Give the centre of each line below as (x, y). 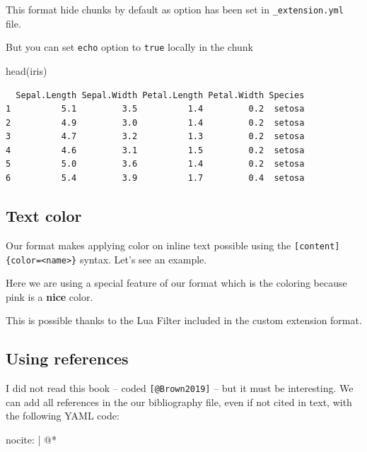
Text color (44, 216)
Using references (67, 358)
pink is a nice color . (49, 296)
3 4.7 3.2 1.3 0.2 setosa (155, 137)
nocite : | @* (31, 439)
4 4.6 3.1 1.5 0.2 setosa (155, 150)
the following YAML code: (63, 416)
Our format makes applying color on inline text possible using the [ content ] (173, 245)
